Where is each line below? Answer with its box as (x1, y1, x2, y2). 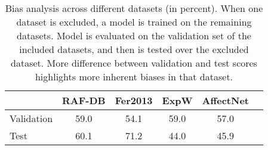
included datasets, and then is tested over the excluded (19, 42, 249, 56)
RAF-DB (62, 93, 106, 107)
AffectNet (202, 93, 249, 107)
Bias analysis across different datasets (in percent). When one (5, 1, 263, 15)
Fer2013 (115, 93, 153, 107)
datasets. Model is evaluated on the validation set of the (17, 29, 251, 42)
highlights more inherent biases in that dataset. (35, 70, 233, 83)
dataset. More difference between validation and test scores (11, 56, 257, 70)
